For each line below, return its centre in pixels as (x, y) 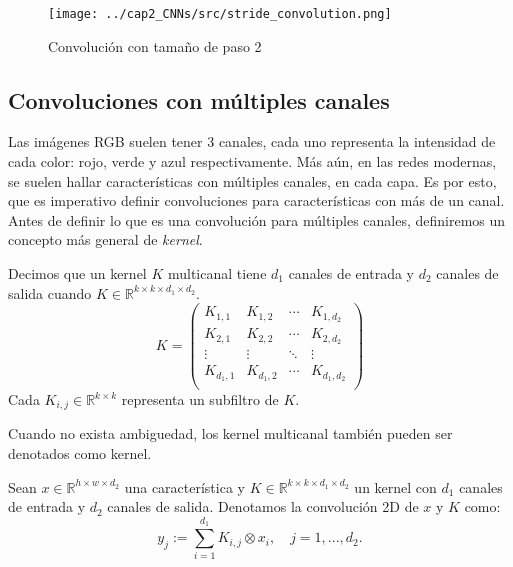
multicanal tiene (217, 273)
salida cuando (50, 292)
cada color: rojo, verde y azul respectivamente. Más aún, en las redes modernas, (252, 161)
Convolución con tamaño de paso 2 (155, 45)
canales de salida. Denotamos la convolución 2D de (263, 506)
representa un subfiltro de (200, 399)
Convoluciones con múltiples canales (199, 99)
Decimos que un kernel (77, 273)
